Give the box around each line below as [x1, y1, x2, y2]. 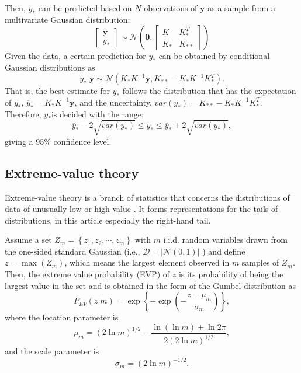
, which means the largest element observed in [64, 256, 230, 269]
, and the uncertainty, [74, 96, 152, 108]
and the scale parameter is [5, 345, 99, 357]
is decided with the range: [51, 107, 144, 120]
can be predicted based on [38, 2, 132, 13]
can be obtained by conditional [158, 50, 270, 62]
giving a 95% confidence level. [5, 135, 112, 147]
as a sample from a [207, 2, 275, 13]
